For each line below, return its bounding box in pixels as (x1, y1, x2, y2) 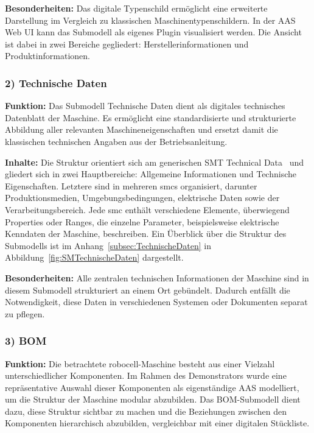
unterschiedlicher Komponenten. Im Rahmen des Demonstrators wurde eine (5, 369, 287, 382)
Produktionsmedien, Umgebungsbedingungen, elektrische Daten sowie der (5, 191, 280, 204)
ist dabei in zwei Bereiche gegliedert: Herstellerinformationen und (5, 37, 249, 50)
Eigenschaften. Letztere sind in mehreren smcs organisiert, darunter (5, 179, 257, 192)
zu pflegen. (5, 307, 45, 320)
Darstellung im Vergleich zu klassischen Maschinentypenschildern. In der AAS (5, 13, 296, 26)
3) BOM (5, 333, 47, 348)
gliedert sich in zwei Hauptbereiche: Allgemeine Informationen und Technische (5, 167, 296, 180)
